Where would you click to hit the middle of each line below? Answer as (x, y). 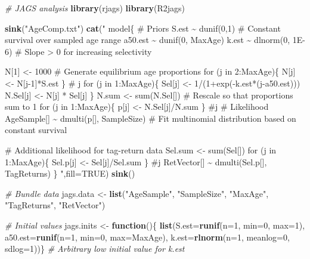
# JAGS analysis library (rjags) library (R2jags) (95, 8)
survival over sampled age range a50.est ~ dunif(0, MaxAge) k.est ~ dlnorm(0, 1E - (155, 40)
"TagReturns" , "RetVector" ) (55, 205)
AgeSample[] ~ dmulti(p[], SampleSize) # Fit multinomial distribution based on (151, 118)
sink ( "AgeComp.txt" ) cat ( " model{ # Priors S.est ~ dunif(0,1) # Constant (143, 28)
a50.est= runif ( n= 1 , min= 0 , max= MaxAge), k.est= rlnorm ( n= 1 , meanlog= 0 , (147, 237)
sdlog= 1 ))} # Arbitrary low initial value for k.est (95, 249)
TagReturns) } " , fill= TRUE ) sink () (70, 173)
